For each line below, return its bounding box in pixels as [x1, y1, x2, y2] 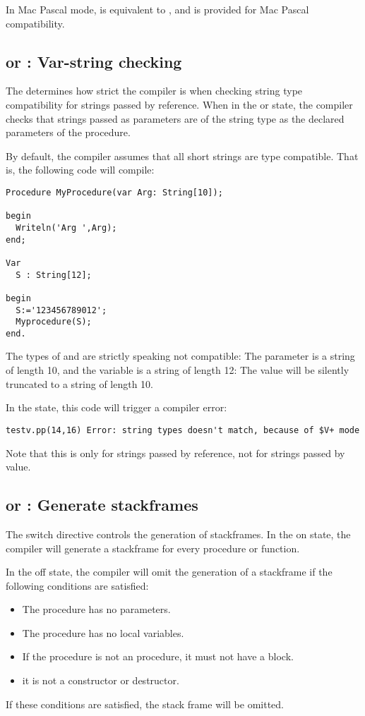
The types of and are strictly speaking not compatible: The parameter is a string [6, 348, 355, 363]
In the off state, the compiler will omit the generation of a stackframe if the [6, 564, 333, 579]
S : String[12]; [16, 269, 92, 280]
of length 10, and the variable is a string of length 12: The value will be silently [6, 363, 349, 377]
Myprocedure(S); [16, 317, 92, 327]
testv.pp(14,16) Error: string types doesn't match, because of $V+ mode [6, 425, 360, 435]
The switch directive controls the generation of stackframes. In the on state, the [6, 526, 351, 541]
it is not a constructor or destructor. [22, 673, 179, 688]
